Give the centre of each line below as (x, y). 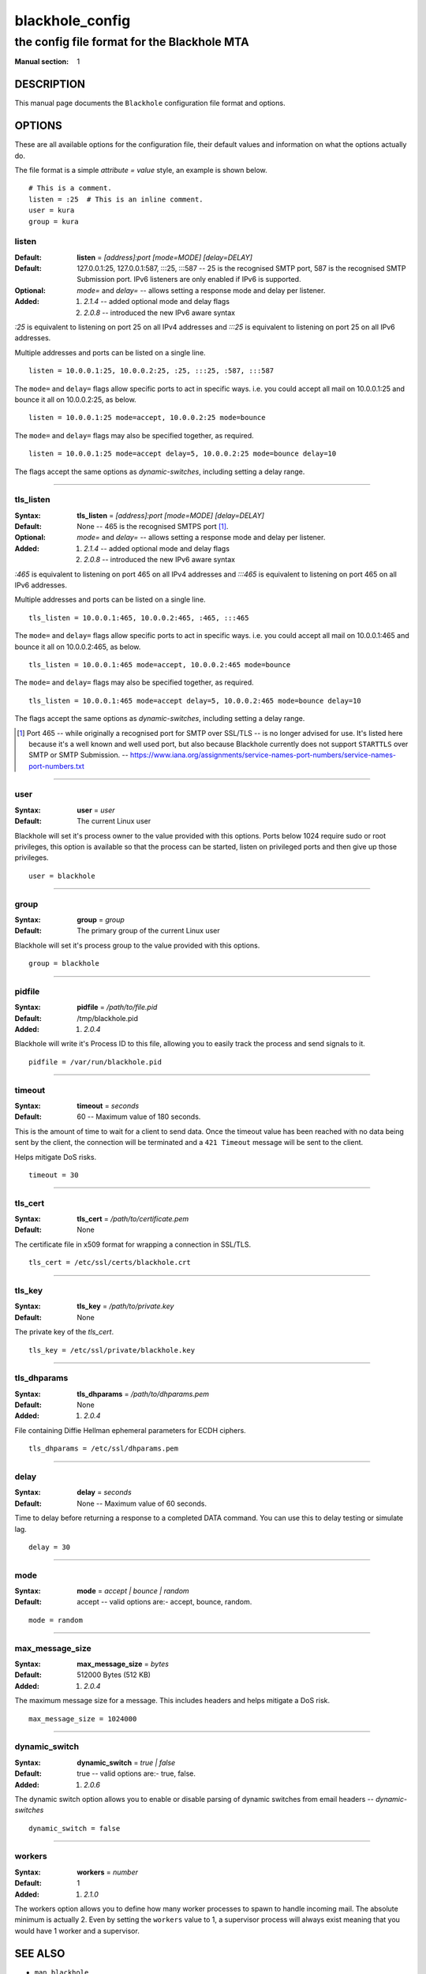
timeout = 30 (54, 1175)
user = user (96, 810)
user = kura (52, 210)
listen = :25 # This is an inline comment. (116, 199)
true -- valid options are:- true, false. (136, 1773)
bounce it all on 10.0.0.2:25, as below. (76, 400)
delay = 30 (50, 1547)
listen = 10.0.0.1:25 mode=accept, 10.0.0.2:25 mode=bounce (147, 418)
